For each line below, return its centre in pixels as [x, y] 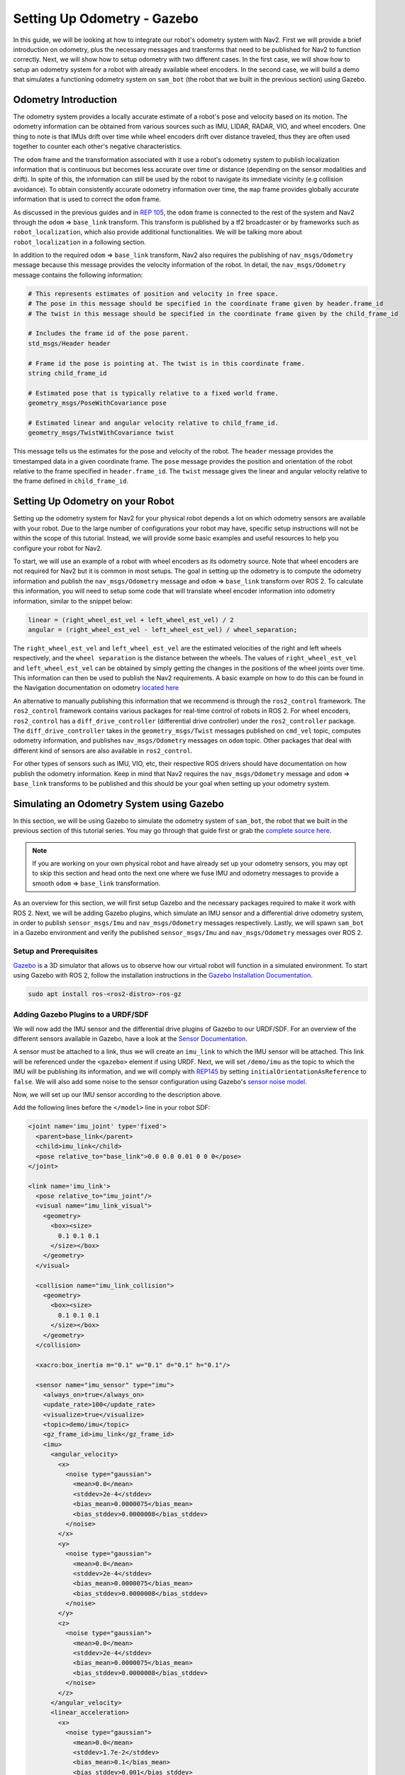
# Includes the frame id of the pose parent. [109, 333]
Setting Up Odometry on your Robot [94, 502]
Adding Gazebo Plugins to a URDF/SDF [81, 1015]
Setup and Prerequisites [56, 951]
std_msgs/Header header [70, 343]
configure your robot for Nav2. [58, 548]
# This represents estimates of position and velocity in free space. [154, 294]
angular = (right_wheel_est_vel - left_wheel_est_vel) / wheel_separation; [163, 629]
